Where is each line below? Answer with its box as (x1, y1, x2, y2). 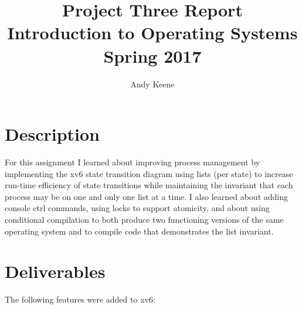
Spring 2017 (103, 43, 202, 67)
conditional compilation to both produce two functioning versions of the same (5, 213, 284, 225)
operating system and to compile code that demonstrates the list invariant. (5, 225, 274, 237)
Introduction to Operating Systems (7, 21, 298, 45)
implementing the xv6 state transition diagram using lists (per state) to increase (5, 167, 293, 179)
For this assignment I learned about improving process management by (5, 156, 260, 168)
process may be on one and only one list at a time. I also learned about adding (5, 190, 288, 202)
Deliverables (5, 259, 106, 283)
